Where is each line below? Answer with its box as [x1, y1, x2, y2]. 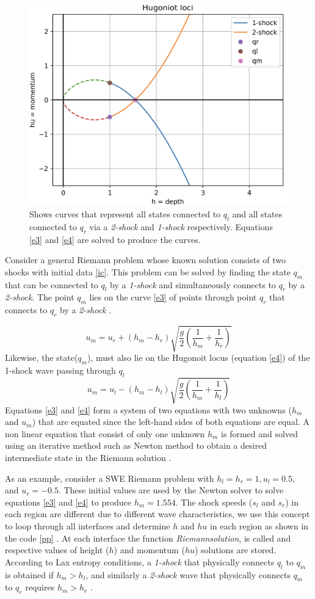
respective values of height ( [5, 543, 109, 556]
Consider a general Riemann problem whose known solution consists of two [5, 253, 286, 266]
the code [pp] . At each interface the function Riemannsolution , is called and [5, 531, 291, 544]
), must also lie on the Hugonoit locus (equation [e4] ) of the [87, 351, 310, 364]
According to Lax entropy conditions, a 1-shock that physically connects [5, 555, 275, 568]
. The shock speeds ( [175, 495, 253, 508]
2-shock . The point [5, 291, 74, 303]
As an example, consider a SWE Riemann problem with [5, 471, 214, 484]
